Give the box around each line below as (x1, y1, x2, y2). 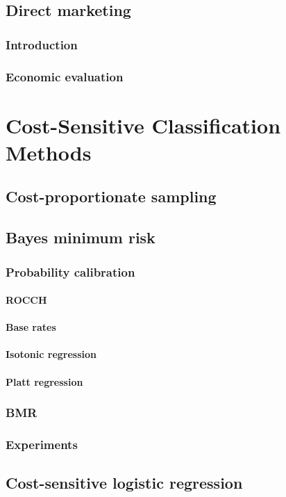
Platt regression (6, 374, 83, 389)
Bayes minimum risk (6, 227, 155, 248)
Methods (6, 138, 92, 166)
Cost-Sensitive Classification (6, 111, 281, 139)
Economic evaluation (6, 67, 124, 85)
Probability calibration (6, 263, 135, 280)
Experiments (6, 435, 78, 453)
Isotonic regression (6, 347, 96, 361)
